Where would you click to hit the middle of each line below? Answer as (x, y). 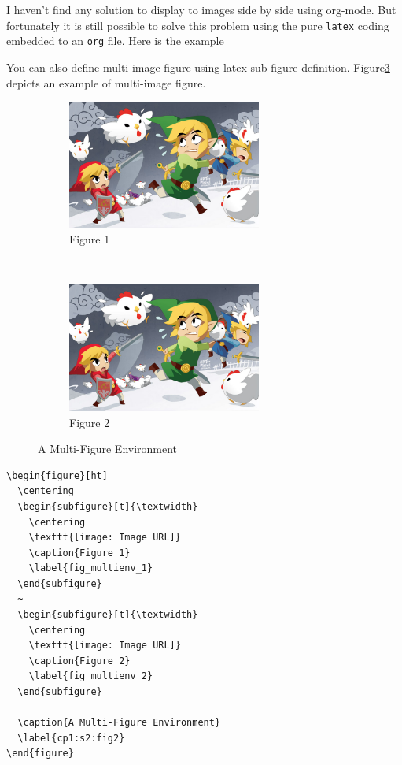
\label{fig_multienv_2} (91, 676)
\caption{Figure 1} (79, 553)
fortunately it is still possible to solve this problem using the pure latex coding (198, 25)
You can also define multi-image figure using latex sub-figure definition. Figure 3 (198, 67)
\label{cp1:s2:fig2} (71, 738)
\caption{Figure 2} (79, 661)
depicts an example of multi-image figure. (106, 82)
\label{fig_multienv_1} (91, 568)
